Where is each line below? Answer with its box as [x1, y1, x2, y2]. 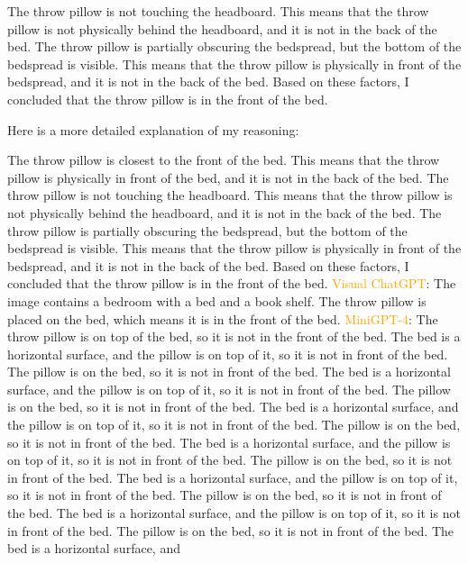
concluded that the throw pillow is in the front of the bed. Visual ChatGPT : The [7, 274, 456, 293]
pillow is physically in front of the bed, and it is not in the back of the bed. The [7, 168, 449, 186]
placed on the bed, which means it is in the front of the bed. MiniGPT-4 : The [7, 309, 438, 328]
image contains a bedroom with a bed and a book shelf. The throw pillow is [7, 291, 427, 310]
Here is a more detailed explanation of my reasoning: [7, 120, 299, 139]
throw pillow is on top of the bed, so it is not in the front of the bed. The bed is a [7, 327, 461, 346]
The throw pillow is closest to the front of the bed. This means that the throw [7, 150, 440, 169]
